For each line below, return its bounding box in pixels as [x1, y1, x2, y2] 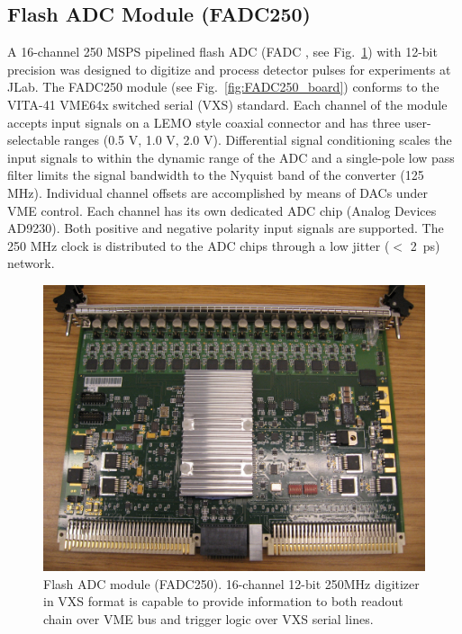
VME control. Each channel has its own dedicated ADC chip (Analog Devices [7, 201, 437, 219]
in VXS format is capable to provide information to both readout [43, 592, 403, 611]
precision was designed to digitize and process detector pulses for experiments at [7, 59, 451, 78]
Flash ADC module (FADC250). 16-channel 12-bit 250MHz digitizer [43, 574, 420, 593]
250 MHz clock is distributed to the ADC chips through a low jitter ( [7, 236, 390, 254]
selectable [7, 130, 60, 149]
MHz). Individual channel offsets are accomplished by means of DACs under [7, 183, 428, 201]
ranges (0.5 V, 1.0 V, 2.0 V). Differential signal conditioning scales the [64, 130, 452, 149]
